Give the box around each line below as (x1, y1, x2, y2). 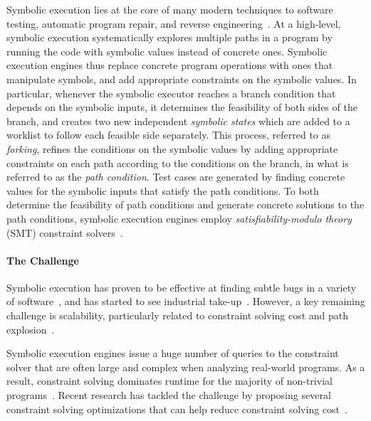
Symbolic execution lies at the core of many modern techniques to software (6, 2, 333, 16)
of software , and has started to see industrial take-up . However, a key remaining (6, 294, 365, 309)
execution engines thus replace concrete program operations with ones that (6, 58, 333, 73)
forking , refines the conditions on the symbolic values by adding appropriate (6, 141, 338, 156)
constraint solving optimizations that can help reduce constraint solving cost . (6, 401, 348, 416)
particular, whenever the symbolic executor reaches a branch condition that (6, 85, 336, 100)
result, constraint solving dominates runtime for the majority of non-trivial (6, 373, 333, 388)
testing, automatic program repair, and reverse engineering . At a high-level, (6, 16, 341, 31)
